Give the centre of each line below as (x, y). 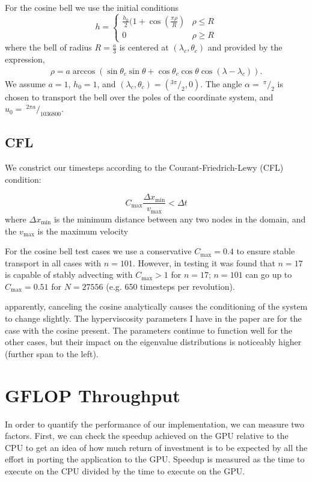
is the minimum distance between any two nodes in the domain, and (180, 219)
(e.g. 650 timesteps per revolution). (170, 286)
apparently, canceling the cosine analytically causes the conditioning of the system (156, 306)
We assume (25, 83)
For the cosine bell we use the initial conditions (92, 7)
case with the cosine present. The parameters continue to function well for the (148, 330)
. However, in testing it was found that (204, 262)
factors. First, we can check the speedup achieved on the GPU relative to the (147, 436)
